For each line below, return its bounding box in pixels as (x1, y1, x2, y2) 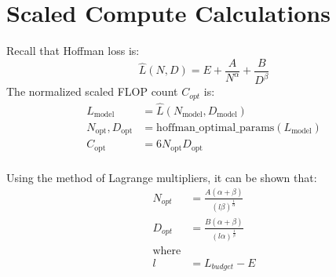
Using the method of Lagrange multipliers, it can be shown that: (6, 169, 317, 185)
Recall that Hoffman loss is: (6, 42, 140, 59)
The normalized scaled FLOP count (6, 83, 178, 100)
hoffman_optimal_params (156, 122, 275, 133)
